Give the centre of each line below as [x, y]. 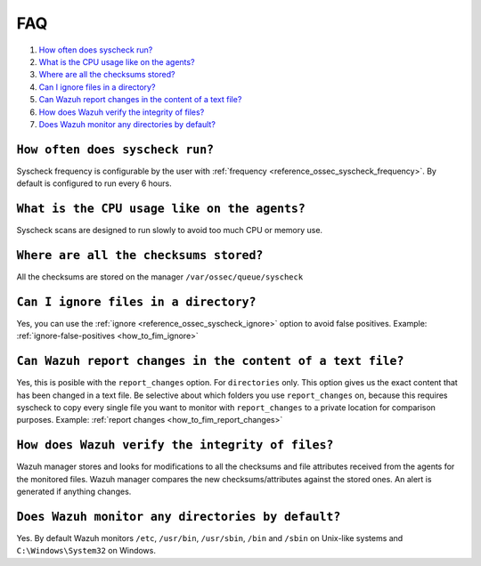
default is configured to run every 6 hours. [94, 183]
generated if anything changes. [74, 492]
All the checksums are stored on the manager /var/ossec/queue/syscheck [160, 277]
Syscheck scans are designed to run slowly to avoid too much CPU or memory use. [170, 230]
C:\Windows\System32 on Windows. [86, 551]
